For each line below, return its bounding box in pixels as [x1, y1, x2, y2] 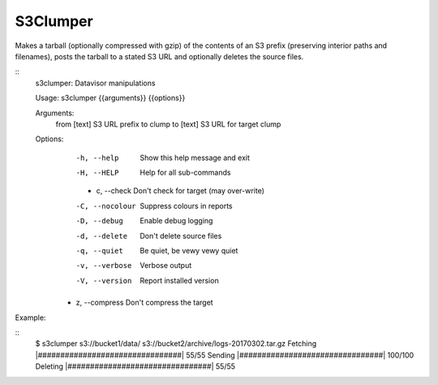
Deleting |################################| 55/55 [35, 361, 235, 371]
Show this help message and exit [140, 153, 251, 162]
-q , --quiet [75, 246, 123, 256]
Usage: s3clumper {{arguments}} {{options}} [35, 93, 186, 103]
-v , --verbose [75, 261, 132, 270]
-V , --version [75, 276, 132, 285]
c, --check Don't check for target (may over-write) [96, 186, 265, 196]
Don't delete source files [140, 231, 222, 240]
